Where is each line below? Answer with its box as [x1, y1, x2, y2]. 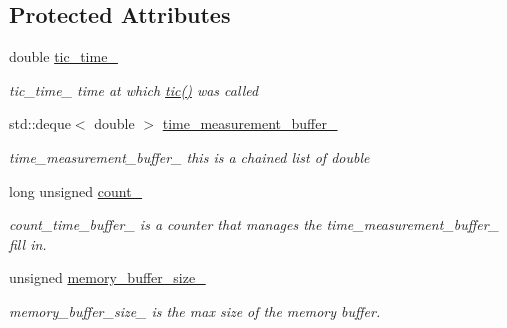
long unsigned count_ [9, 180, 143, 201]
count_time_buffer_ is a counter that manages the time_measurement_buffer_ [9, 214, 499, 235]
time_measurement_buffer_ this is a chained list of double [9, 146, 370, 167]
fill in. [9, 233, 47, 254]
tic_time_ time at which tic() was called [9, 79, 259, 100]
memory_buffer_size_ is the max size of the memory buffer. [9, 300, 381, 321]
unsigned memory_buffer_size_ [9, 267, 206, 288]
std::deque [9, 113, 71, 134]
